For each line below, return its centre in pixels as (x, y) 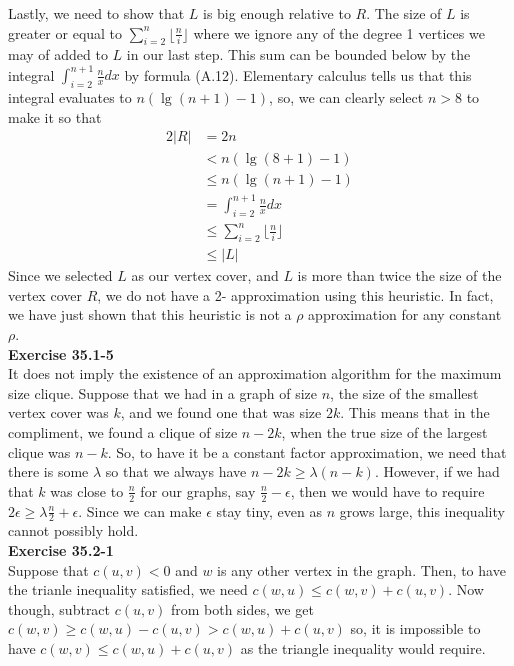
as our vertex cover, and (205, 275)
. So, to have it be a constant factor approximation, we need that (307, 451)
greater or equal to (65, 32)
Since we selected (60, 275)
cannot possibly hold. (73, 530)
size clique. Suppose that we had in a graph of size (163, 392)
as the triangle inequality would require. (363, 648)
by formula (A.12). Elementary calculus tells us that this (298, 74)
